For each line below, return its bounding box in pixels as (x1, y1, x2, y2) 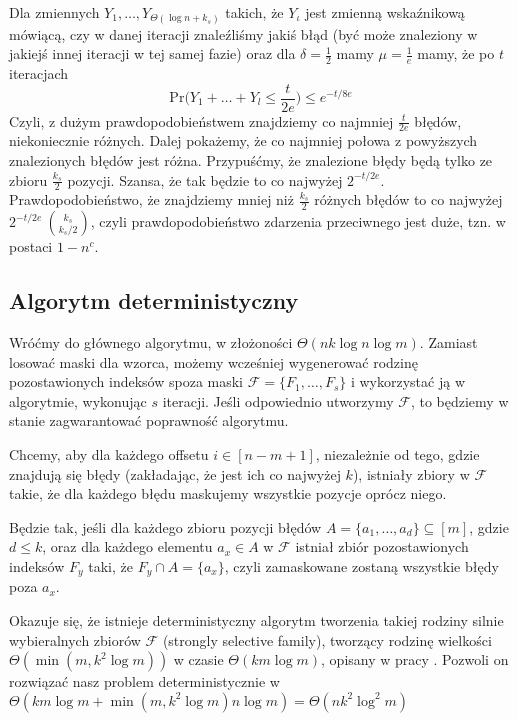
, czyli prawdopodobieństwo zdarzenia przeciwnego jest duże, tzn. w (90, 211, 506, 232)
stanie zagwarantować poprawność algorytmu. (9, 410, 289, 431)
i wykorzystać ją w (350, 371, 465, 392)
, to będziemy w (410, 390, 509, 411)
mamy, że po (417, 43, 495, 64)
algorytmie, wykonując (9, 390, 147, 411)
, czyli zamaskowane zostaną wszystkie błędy (224, 556, 499, 576)
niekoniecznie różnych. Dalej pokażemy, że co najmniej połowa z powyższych (9, 130, 478, 151)
